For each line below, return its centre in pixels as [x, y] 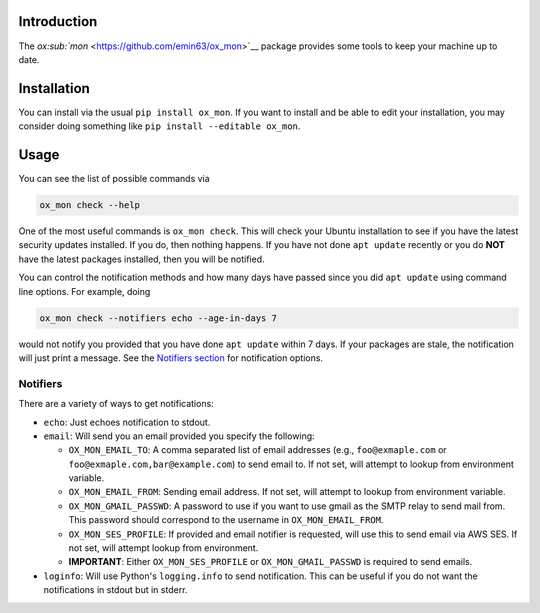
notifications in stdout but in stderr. [115, 590]
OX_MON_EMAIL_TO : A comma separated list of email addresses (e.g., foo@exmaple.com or [257, 450]
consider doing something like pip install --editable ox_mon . [159, 126]
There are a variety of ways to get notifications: [116, 404]
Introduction [58, 21]
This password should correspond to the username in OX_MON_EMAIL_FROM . [226, 520]
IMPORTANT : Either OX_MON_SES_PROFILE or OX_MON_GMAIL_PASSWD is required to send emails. [270, 562]
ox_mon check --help [89, 205]
